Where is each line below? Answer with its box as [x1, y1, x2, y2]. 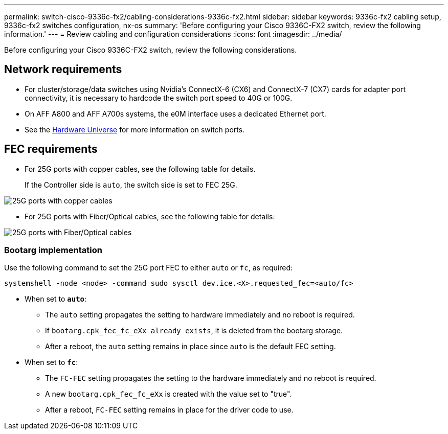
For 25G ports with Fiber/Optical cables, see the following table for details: [25, 212, 275, 221]
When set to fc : [25, 358, 78, 367]
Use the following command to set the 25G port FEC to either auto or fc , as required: [4, 263, 293, 272]
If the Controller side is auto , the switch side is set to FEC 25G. [25, 180, 237, 189]
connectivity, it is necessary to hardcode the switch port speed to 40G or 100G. [25, 93, 293, 102]
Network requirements [4, 63, 122, 76]
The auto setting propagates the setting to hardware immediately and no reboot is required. [45, 310, 355, 319]
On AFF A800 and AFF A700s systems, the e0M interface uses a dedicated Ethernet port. [25, 109, 326, 118]
